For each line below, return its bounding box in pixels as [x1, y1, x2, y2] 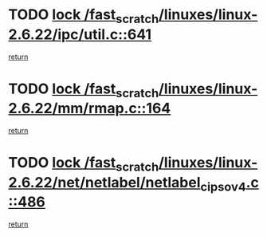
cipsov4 [200, 179, 246, 195]
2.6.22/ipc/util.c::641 [8, 26, 152, 43]
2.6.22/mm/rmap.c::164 [8, 100, 171, 117]
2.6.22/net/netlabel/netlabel [8, 173, 201, 191]
